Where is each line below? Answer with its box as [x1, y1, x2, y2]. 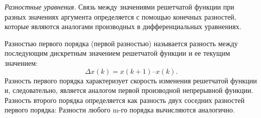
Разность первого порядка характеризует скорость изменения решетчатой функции [5, 75, 257, 85]
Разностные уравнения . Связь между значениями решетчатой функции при [5, 2, 234, 12]
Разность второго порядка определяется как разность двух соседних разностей [5, 94, 245, 105]
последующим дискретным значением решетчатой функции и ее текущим [5, 48, 230, 58]
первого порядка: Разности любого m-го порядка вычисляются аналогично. [5, 104, 235, 115]
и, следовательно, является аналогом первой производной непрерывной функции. [5, 85, 253, 95]
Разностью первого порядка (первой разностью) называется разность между [5, 38, 238, 48]
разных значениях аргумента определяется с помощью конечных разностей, [5, 11, 236, 22]
